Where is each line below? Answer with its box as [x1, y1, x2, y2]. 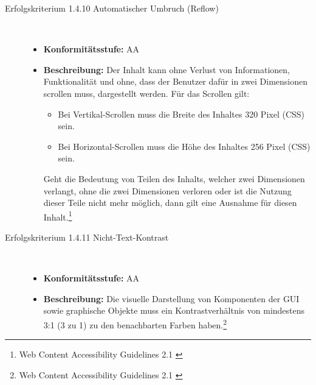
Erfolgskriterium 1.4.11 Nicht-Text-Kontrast [5, 230, 169, 243]
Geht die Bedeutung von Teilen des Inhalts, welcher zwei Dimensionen [43, 172, 305, 185]
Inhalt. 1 [43, 208, 72, 223]
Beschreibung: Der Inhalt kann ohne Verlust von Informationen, [43, 63, 290, 76]
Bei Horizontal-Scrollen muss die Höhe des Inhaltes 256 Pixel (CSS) [58, 140, 311, 152]
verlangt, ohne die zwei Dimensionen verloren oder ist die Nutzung [43, 184, 292, 197]
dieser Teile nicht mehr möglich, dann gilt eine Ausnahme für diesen [43, 196, 297, 209]
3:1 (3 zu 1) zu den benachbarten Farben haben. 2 [43, 316, 227, 331]
